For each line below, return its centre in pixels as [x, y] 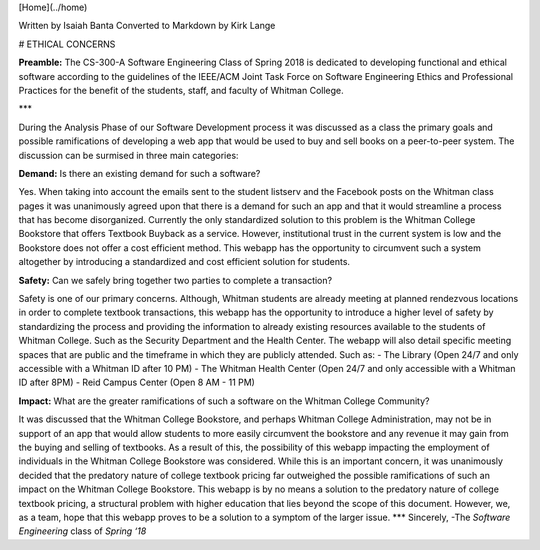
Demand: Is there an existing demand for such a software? [139, 173]
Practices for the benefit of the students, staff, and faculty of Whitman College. [181, 90]
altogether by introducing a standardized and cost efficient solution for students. [184, 262]
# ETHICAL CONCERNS [67, 44]
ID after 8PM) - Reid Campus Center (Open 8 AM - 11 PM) [136, 382]
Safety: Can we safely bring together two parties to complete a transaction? [175, 280]
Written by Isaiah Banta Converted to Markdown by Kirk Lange [147, 26]
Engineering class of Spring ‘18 [82, 531]
